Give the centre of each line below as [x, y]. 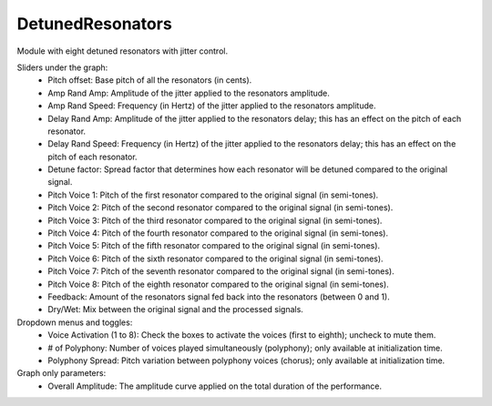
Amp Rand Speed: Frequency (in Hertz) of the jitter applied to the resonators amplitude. [212, 106]
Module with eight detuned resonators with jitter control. [122, 51]
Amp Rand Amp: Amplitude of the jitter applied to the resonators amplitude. [189, 93]
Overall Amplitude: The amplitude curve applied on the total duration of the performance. [215, 386]
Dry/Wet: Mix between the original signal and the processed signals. [176, 310]
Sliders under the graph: [62, 67]
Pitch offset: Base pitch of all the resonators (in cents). [150, 80]
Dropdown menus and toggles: [75, 322]
